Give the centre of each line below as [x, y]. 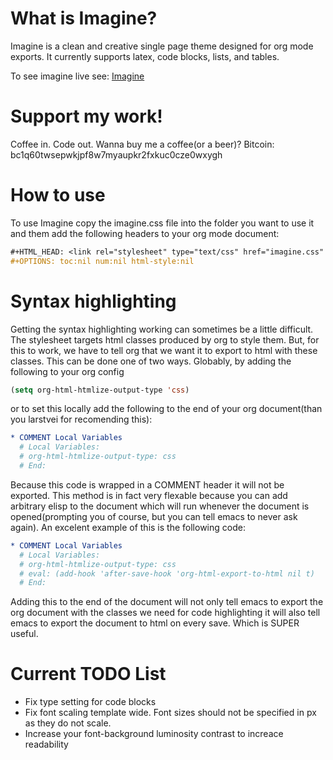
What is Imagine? [84, 18]
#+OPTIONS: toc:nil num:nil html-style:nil [102, 261]
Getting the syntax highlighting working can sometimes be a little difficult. [162, 329]
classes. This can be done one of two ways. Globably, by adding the [151, 361]
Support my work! [86, 116]
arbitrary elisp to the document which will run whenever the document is [160, 506]
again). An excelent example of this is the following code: [128, 527]
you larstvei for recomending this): [81, 419]
